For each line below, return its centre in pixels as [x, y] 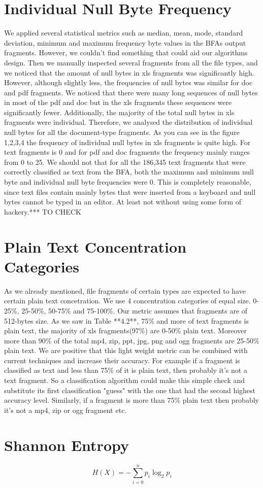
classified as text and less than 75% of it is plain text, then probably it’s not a [126, 370]
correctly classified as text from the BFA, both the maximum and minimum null [129, 172]
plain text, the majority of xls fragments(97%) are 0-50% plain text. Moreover [125, 330]
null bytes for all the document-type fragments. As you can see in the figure [122, 132]
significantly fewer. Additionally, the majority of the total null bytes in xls [119, 112]
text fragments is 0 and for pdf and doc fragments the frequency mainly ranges [127, 152]
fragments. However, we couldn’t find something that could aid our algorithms [126, 53]
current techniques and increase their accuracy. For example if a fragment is [122, 360]
